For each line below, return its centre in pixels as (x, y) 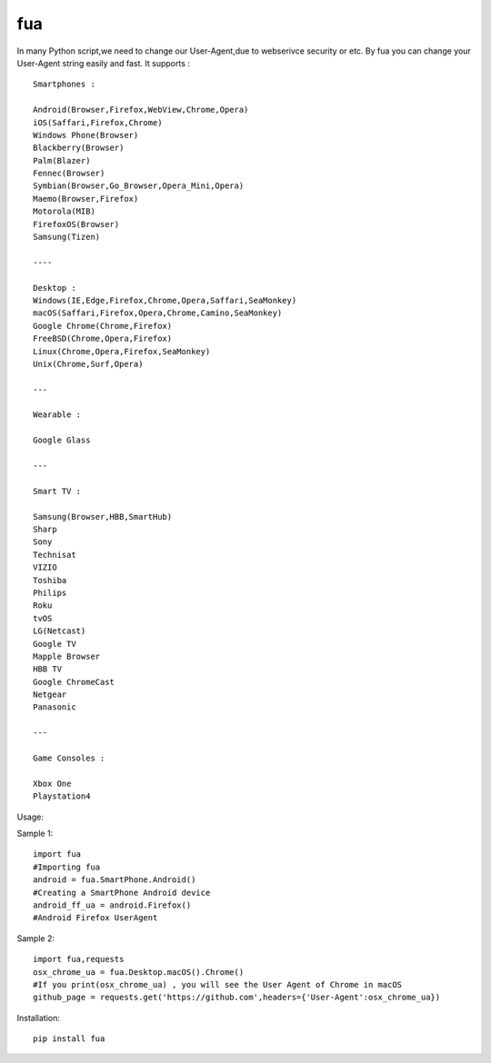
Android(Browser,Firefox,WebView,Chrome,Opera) (141, 110)
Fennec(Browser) (69, 174)
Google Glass (62, 440)
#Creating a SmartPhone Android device (122, 892)
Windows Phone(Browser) (86, 135)
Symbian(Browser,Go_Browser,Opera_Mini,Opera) (139, 186)
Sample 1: (35, 833)
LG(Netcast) (60, 631)
